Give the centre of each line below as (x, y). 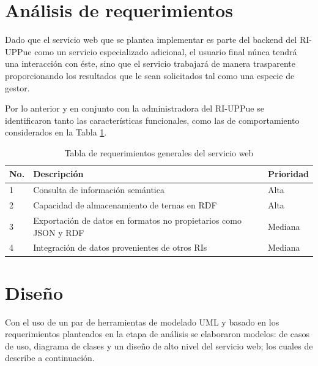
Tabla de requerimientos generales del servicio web (159, 152)
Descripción (58, 174)
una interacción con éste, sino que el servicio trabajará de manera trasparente (150, 63)
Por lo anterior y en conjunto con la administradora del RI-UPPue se (135, 108)
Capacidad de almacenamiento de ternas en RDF (125, 205)
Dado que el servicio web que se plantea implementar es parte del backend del (151, 40)
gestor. (17, 87)
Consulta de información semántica (99, 190)
